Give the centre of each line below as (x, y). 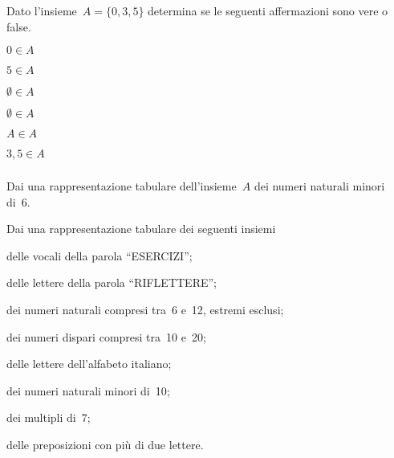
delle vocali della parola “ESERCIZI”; (100, 255)
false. (19, 26)
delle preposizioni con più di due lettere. (105, 445)
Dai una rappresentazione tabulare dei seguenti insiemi (141, 229)
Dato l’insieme (42, 10)
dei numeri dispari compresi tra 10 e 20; (106, 336)
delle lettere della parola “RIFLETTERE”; (112, 282)
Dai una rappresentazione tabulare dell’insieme (122, 186)
